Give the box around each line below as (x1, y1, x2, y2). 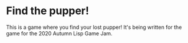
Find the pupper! (6, 4, 90, 18)
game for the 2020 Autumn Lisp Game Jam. (6, 29, 113, 37)
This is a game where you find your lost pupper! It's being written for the (6, 24, 182, 31)
